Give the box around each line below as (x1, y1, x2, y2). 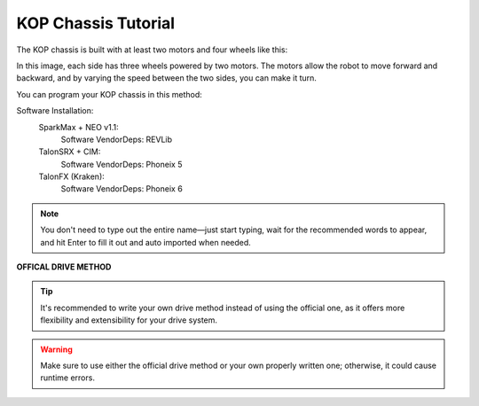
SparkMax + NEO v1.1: (38, 121, 119, 132)
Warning (40, 344, 73, 355)
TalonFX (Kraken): (38, 171, 106, 182)
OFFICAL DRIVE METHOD (16, 262, 112, 272)
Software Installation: (16, 105, 94, 116)
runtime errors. (40, 372, 95, 383)
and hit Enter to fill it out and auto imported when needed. (40, 237, 252, 247)
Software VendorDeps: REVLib (60, 134, 173, 144)
